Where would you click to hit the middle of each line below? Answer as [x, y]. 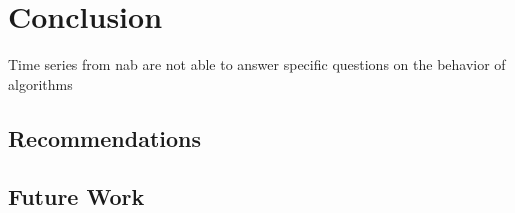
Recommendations [104, 137]
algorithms [40, 83]
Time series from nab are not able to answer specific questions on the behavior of [257, 64]
